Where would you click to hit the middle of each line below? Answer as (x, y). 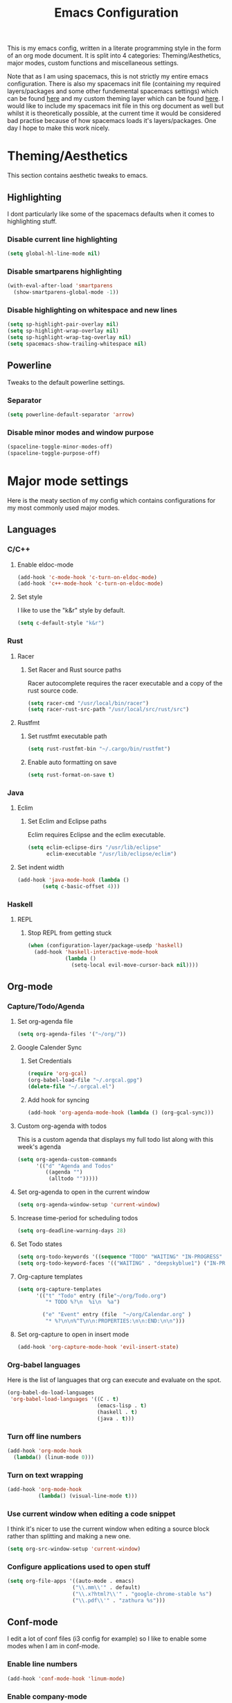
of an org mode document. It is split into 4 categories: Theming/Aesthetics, (114, 56)
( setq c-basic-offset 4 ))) (81, 886)
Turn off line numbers (44, 1436)
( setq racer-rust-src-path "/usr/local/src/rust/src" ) (108, 710)
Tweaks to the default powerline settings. (66, 382)
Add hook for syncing (59, 1099)
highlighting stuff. (32, 221)
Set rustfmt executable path (67, 736)
